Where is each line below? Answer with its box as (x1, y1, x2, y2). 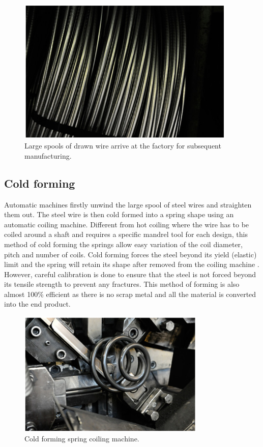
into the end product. (4, 299, 71, 309)
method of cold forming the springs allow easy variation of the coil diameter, (4, 239, 243, 249)
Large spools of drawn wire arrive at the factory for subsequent (24, 140, 221, 151)
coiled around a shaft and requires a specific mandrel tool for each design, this (4, 229, 248, 240)
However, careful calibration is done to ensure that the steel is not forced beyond (4, 269, 256, 279)
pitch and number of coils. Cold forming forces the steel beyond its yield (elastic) (4, 249, 257, 259)
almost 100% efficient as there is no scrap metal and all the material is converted (4, 288, 256, 299)
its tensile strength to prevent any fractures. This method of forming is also (4, 279, 240, 289)
